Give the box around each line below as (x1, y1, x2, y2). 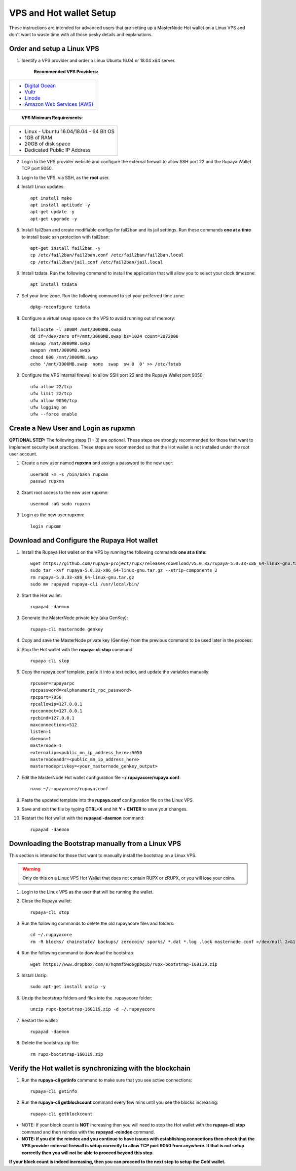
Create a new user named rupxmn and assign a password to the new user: (21, 460, 174, 466)
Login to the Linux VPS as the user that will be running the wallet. (21, 889, 154, 895)
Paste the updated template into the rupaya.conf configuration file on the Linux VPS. (21, 797, 194, 803)
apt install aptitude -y (30, 202, 90, 208)
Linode (24, 94, 40, 101)
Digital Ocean (24, 82, 56, 89)
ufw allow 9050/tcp (30, 398, 77, 403)
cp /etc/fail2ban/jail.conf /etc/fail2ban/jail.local (30, 259, 163, 265)
